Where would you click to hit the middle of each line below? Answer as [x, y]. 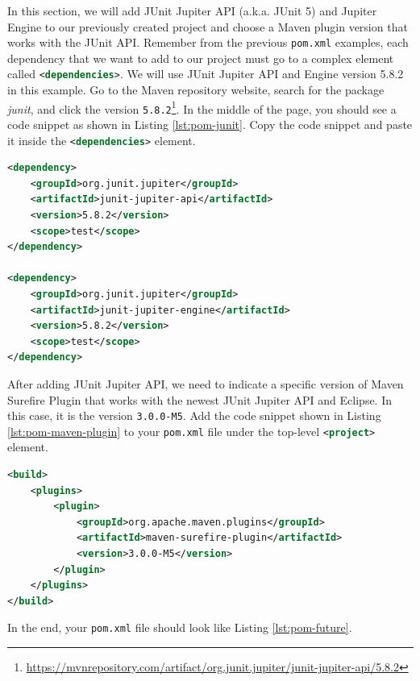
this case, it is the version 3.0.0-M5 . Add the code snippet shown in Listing [194, 415]
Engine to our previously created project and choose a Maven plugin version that [208, 26]
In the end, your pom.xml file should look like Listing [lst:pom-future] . [180, 627]
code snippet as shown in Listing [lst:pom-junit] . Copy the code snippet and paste [210, 124]
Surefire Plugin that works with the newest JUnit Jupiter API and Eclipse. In [200, 399]
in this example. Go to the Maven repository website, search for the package [196, 90]
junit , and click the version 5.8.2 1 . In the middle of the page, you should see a [202, 107]
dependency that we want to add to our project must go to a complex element [201, 58]
